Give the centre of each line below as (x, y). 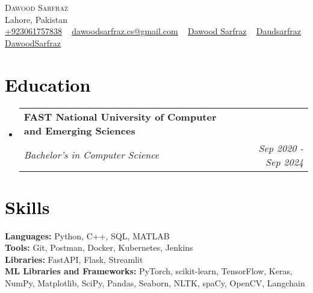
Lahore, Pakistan (36, 19)
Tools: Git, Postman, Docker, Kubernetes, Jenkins (99, 247)
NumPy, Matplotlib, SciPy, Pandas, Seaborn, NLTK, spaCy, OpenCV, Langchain (155, 283)
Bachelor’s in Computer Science (91, 155)
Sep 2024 (284, 162)
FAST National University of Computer (120, 116)
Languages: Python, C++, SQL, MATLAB (87, 235)
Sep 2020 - (281, 148)
